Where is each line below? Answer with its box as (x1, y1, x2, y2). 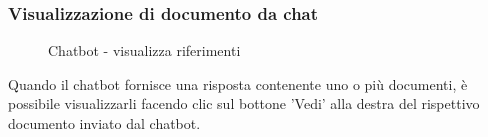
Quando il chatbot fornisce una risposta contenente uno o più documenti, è (8, 73, 468, 94)
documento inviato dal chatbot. (8, 113, 201, 133)
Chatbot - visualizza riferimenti (48, 40, 241, 61)
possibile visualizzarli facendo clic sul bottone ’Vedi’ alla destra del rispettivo (8, 93, 480, 114)
